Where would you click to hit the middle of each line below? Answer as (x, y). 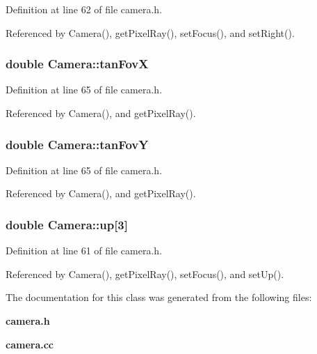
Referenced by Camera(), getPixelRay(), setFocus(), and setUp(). (145, 274)
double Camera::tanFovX (77, 64)
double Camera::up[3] (67, 224)
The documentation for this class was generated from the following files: (159, 297)
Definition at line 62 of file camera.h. (84, 9)
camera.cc (30, 344)
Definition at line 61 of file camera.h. (84, 251)
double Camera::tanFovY (77, 144)
